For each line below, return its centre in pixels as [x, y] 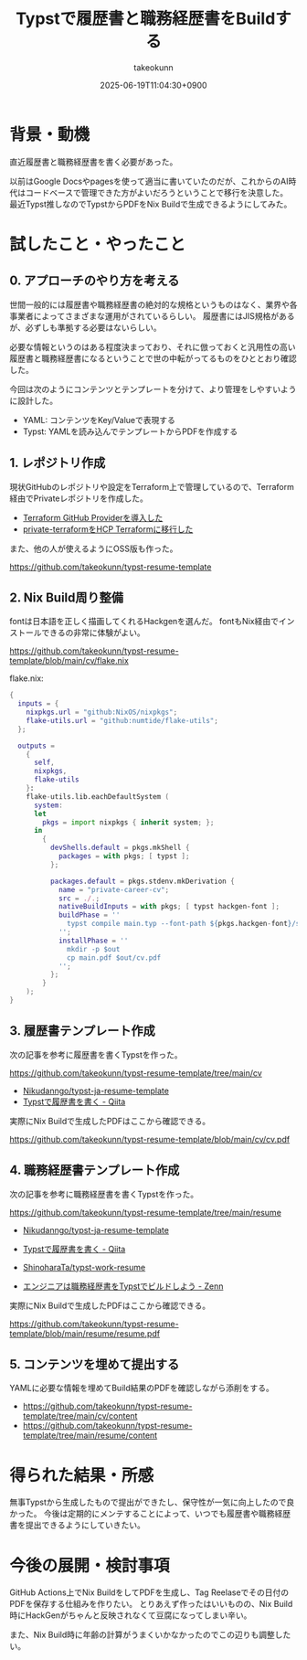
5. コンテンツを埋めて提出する [95, 1364]
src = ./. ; [79, 898]
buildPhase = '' [89, 915]
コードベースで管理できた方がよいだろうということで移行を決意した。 [157, 192]
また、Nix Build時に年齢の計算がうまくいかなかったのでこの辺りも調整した [150, 1635]
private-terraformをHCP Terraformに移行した [108, 529]
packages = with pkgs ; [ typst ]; [124, 857]
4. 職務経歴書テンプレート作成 [95, 1171]
